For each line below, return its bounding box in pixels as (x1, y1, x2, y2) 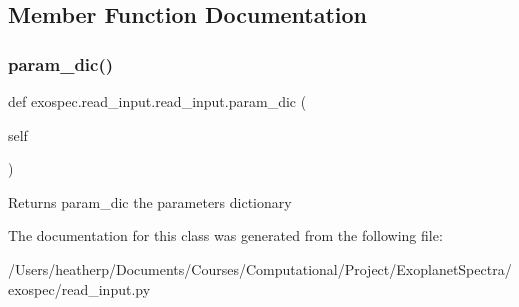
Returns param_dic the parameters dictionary (8, 191, 292, 212)
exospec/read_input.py (8, 278, 151, 299)
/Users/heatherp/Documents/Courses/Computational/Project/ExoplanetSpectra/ (8, 258, 512, 279)
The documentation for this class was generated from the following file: (8, 225, 443, 246)
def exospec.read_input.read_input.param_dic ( (8, 91, 307, 111)
